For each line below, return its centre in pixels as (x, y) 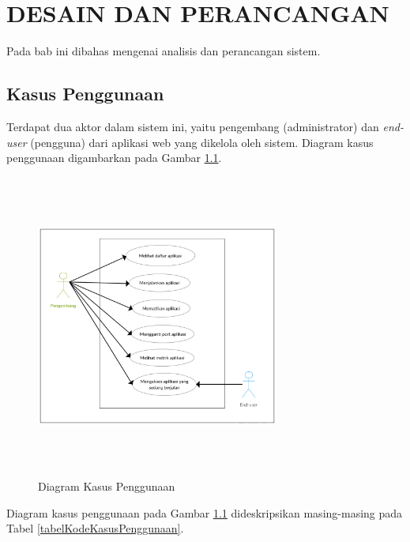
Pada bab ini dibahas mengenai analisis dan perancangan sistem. (164, 51)
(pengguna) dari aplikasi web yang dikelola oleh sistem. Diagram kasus (202, 142)
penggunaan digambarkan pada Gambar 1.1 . (114, 158)
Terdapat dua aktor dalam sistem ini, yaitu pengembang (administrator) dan (193, 126)
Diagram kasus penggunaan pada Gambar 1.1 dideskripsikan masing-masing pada (205, 512)
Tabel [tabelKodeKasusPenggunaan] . (95, 528)
